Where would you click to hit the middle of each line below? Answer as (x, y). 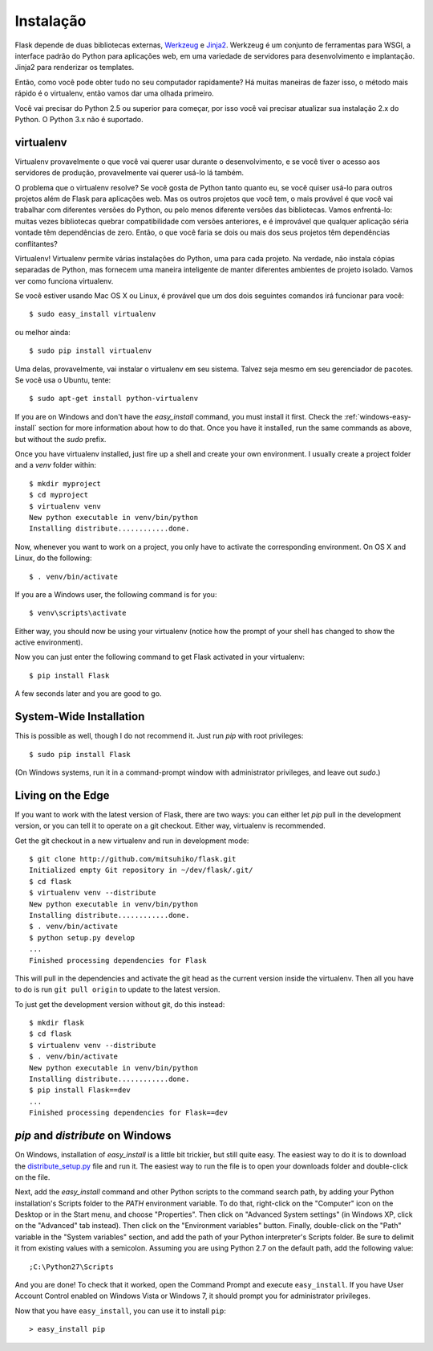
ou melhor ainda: (43, 332)
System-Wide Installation (80, 716)
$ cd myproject (59, 495)
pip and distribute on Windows (93, 1136)
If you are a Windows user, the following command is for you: (116, 594)
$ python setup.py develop (82, 938)
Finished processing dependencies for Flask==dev (129, 1113)
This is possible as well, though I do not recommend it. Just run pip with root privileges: (159, 736)
